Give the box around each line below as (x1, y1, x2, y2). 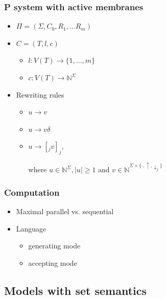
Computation (4, 186, 60, 198)
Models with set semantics (4, 282, 147, 298)
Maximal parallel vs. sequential (16, 205, 114, 216)
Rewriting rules (16, 89, 64, 100)
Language (16, 223, 46, 234)
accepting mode (28, 257, 77, 268)
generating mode (28, 240, 81, 251)
